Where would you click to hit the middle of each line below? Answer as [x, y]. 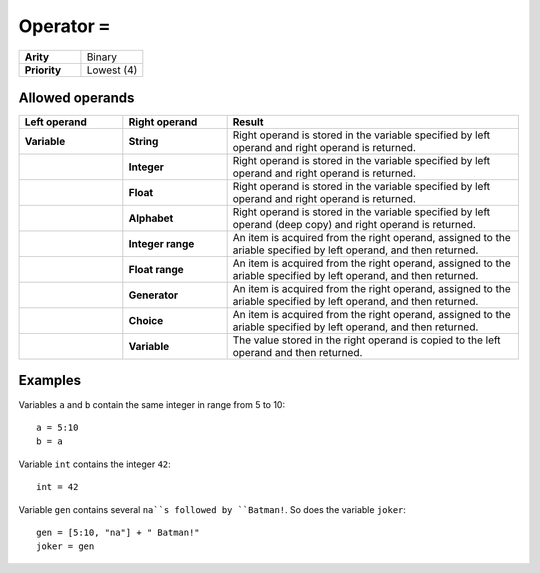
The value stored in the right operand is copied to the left [366, 340]
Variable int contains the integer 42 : [95, 464]
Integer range [161, 244]
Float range [156, 270]
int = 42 [57, 487]
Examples [50, 380]
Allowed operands [76, 97]
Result [248, 122]
